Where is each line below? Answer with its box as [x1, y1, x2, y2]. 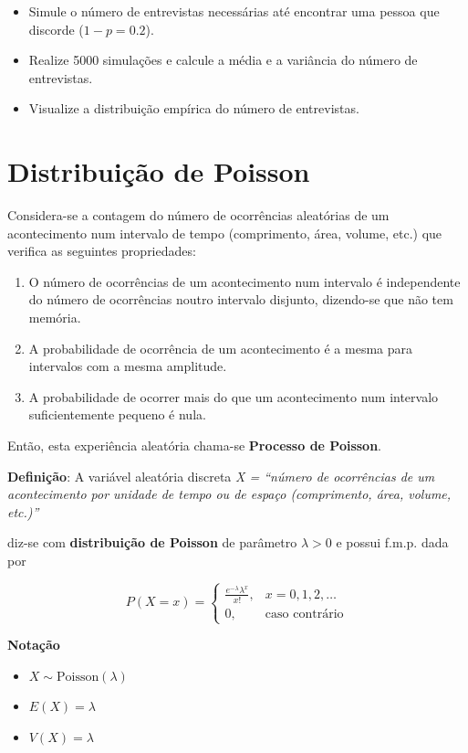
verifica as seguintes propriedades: [7, 241, 196, 260]
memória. [28, 308, 81, 327]
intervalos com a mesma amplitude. [28, 356, 227, 376]
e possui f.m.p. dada [336, 533, 449, 552]
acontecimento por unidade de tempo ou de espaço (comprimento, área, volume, [7, 484, 452, 504]
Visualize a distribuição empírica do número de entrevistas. [28, 99, 359, 118]
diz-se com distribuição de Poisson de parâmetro [7, 533, 297, 552]
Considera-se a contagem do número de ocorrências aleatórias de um [7, 206, 390, 225]
